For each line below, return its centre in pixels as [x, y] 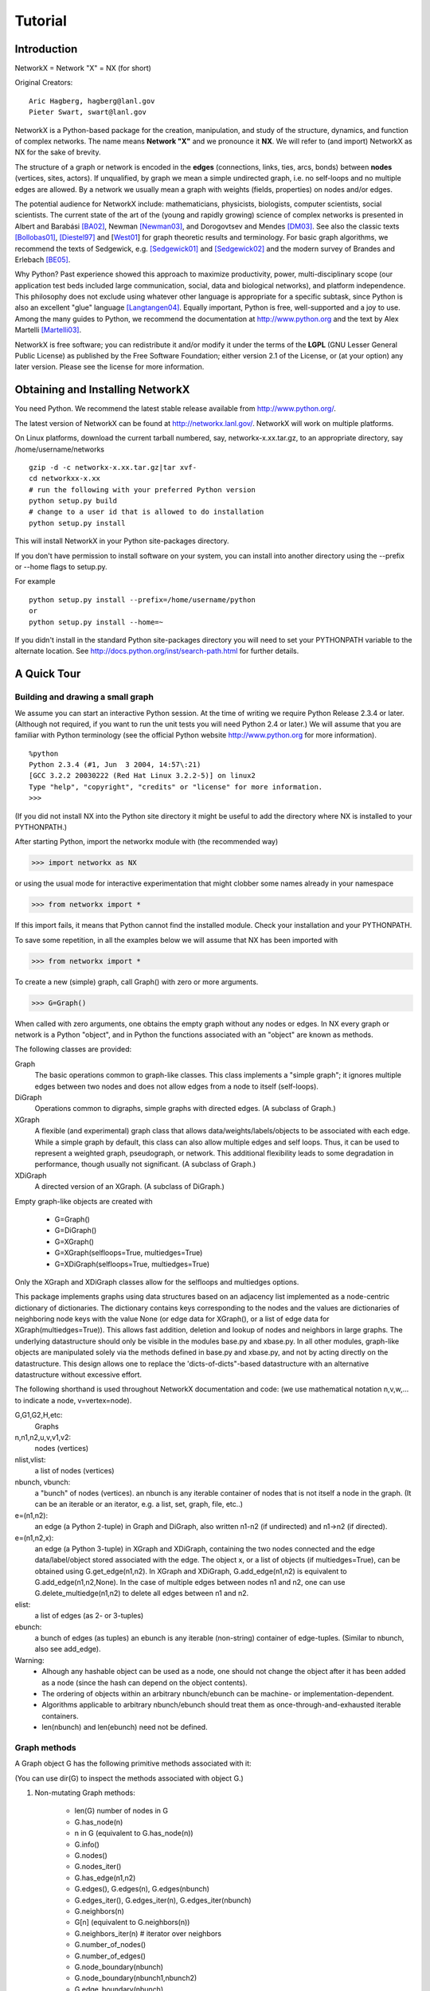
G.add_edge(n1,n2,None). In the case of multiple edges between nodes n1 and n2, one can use [190, 1582]
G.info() [87, 1844]
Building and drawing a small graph [84, 697]
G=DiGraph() [76, 1230]
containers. [60, 1715]
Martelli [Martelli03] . [48, 330]
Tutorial [41, 21]
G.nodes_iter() [98, 1867]
